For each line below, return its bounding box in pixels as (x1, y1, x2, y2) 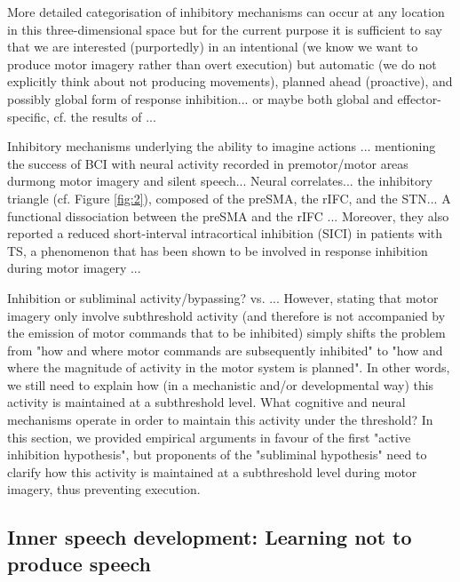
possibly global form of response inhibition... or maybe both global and (7, 89, 393, 108)
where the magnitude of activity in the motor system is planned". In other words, (7, 358, 450, 377)
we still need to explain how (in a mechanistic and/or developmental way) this (7, 375, 434, 394)
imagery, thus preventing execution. (7, 480, 201, 498)
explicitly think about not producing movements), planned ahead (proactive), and (7, 72, 453, 91)
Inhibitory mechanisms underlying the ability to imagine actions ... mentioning (7, 137, 436, 155)
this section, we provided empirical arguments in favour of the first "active (7, 427, 411, 446)
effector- (397, 89, 441, 108)
